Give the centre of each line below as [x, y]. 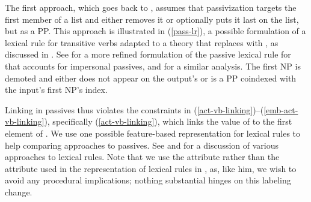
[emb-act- [281, 109]
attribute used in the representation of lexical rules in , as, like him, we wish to [151, 168]
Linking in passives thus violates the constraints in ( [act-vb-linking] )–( [134, 109]
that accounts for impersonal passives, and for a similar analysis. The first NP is [153, 66]
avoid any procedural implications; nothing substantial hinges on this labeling [148, 180]
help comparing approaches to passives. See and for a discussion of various [142, 145]
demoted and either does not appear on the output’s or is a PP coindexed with [151, 78]
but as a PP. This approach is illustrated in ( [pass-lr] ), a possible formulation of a [155, 31]
